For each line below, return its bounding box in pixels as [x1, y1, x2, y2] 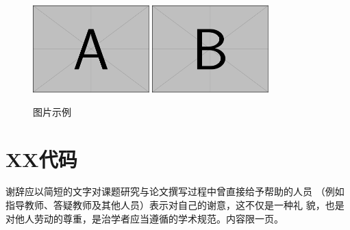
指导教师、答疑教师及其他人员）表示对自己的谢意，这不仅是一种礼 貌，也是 [5, 198, 345, 212]
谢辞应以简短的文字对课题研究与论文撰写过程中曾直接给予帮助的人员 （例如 [5, 184, 345, 199]
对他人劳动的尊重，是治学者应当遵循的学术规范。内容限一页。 [5, 211, 284, 225]
